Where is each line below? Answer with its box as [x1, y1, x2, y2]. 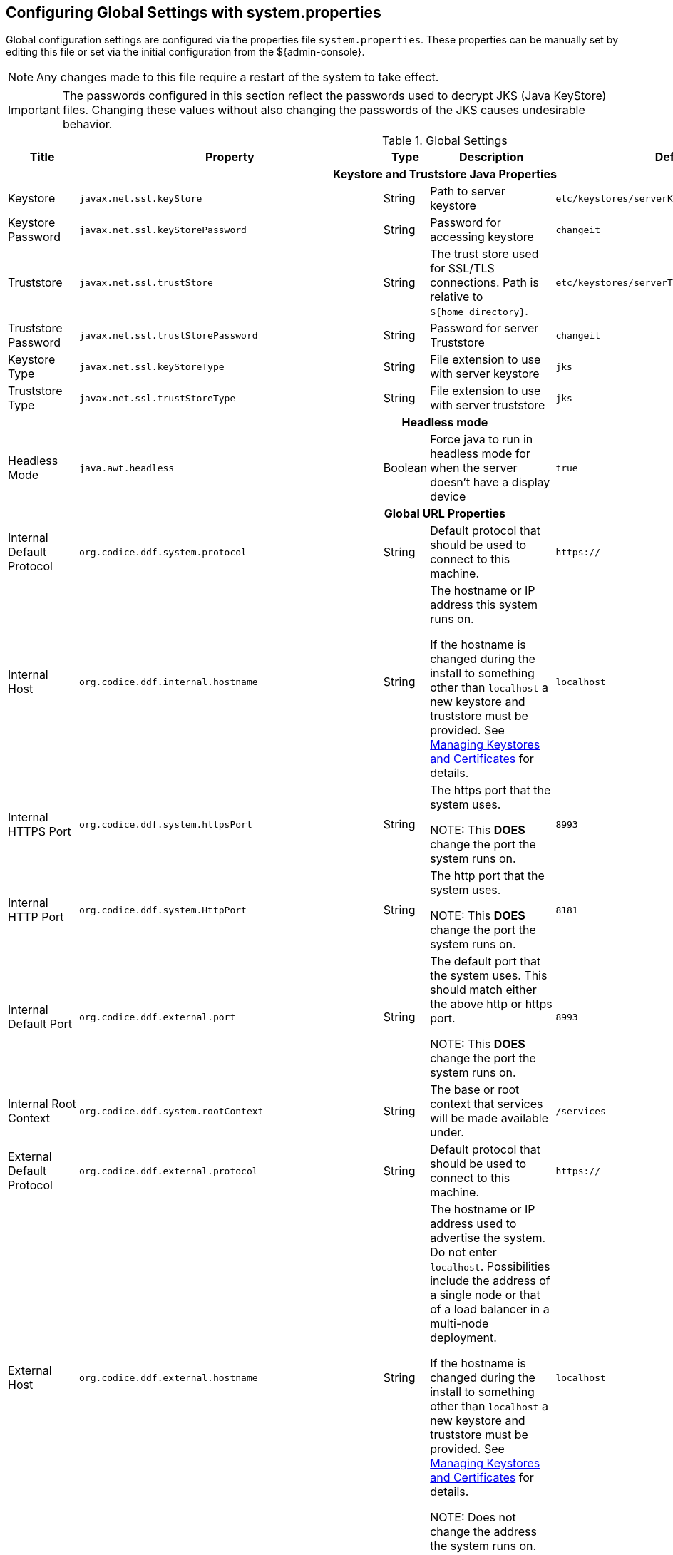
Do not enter [430, 1245, 497, 1260]
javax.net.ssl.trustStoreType [79, 392, 236, 404]
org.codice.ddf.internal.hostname [79, 676, 258, 687]
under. [430, 1125, 464, 1140]
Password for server [430, 321, 539, 336]
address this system [430, 597, 538, 612]
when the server [430, 461, 518, 476]
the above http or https [430, 997, 553, 1012]
